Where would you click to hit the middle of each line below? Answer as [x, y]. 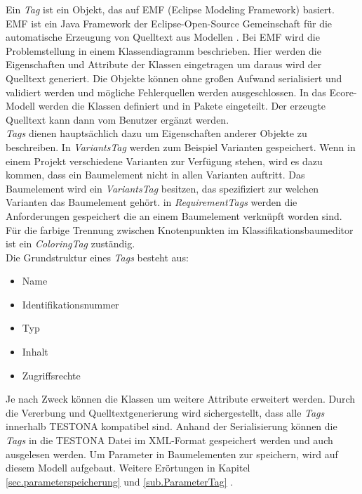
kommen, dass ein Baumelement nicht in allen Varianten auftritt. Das [155, 175]
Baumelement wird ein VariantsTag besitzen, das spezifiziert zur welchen [162, 188]
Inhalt [35, 352]
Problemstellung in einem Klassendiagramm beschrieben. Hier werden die [163, 50]
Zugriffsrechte [51, 375]
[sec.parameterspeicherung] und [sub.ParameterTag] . [120, 481]
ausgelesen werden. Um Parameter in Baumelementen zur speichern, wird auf [172, 454]
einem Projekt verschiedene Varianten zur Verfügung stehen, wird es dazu [164, 161]
